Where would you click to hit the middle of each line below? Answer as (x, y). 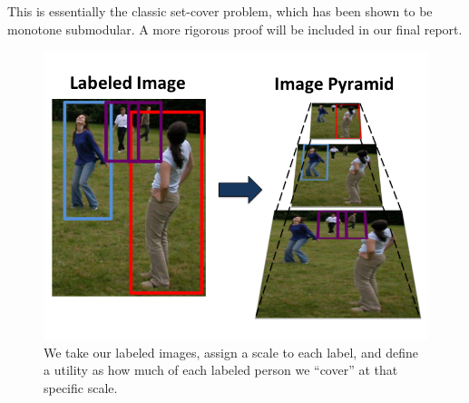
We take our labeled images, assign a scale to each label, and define (231, 352)
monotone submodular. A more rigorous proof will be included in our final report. (235, 29)
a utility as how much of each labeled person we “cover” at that (221, 370)
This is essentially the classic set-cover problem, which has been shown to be (220, 11)
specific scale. (81, 387)
